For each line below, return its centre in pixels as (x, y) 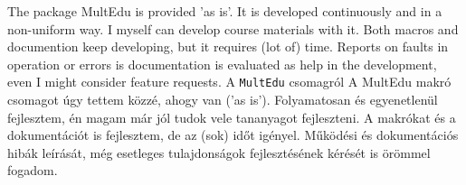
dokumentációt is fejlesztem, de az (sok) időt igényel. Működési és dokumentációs (233, 135)
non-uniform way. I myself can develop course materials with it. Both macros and (233, 28)
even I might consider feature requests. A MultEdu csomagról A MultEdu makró (229, 82)
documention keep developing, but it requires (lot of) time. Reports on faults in (228, 46)
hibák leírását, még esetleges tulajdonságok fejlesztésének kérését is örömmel (219, 152)
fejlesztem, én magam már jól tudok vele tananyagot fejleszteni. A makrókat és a (232, 117)
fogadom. (33, 170)
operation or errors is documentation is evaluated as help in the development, (222, 64)
